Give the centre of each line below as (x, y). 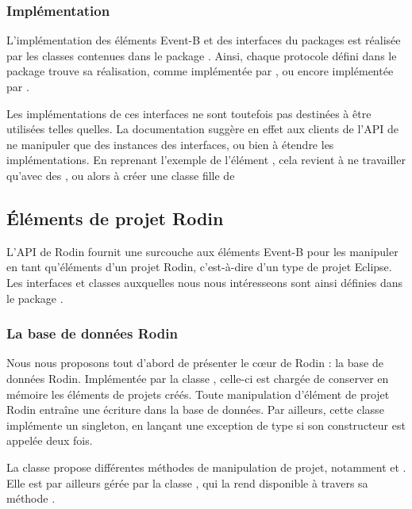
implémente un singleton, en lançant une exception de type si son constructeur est (206, 425)
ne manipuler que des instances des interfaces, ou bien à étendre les (170, 144)
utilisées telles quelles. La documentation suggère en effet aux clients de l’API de (202, 129)
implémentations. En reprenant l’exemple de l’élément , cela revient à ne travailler (206, 160)
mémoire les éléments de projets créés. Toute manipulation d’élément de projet (198, 394)
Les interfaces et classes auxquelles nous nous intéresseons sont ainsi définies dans (205, 282)
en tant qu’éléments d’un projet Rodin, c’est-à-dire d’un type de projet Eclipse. (199, 267)
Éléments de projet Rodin (115, 218)
